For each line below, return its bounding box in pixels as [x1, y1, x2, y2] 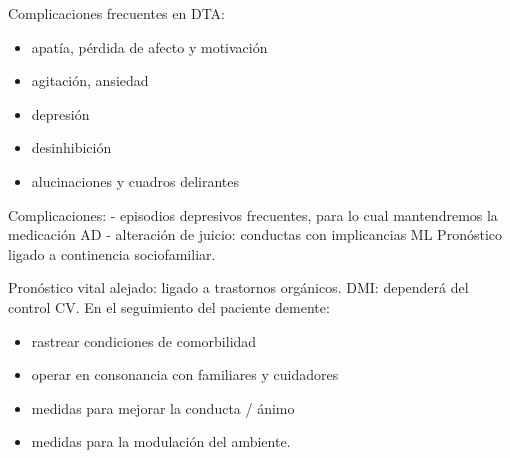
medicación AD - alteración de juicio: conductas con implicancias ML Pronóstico [8, 224, 502, 245]
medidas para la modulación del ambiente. [31, 431, 291, 452]
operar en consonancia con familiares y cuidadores [31, 364, 339, 385]
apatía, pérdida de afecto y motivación [31, 36, 268, 57]
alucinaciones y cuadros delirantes [31, 170, 239, 191]
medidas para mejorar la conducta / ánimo [31, 397, 295, 418]
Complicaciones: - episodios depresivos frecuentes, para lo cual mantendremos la [8, 204, 498, 225]
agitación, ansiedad [31, 70, 149, 91]
